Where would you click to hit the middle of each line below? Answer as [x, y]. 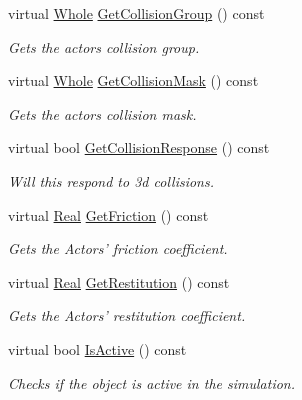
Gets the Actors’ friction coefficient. [118, 248]
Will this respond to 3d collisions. [111, 180]
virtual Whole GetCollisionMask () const [133, 80]
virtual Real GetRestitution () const [119, 281]
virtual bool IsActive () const [97, 348]
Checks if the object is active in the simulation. [151, 382]
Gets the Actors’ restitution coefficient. [127, 315]
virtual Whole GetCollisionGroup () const [136, 13]
